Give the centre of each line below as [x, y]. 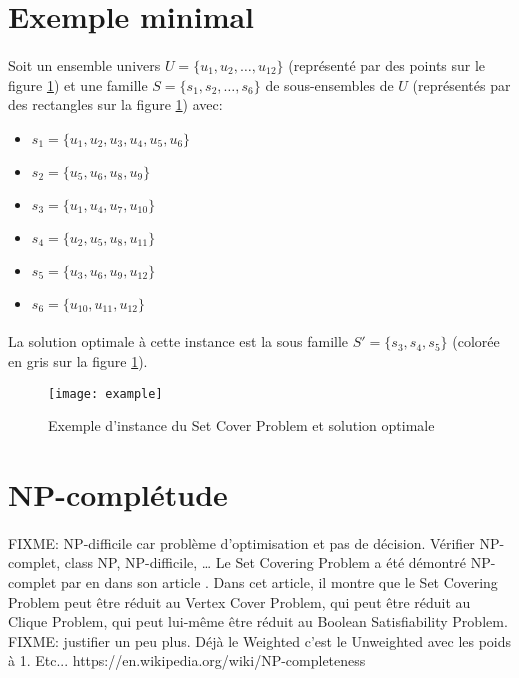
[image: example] [105, 393]
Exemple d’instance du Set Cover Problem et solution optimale [241, 425]
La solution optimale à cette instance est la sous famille [178, 341]
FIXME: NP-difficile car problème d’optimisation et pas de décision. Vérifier [241, 542]
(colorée [476, 341]
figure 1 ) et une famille [78, 84]
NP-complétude [118, 493]
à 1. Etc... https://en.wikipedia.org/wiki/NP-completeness [187, 660]
